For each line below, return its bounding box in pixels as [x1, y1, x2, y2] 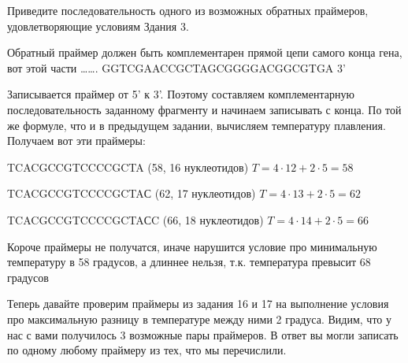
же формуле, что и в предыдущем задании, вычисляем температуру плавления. [7, 117, 386, 133]
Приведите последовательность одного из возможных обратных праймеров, [7, 2, 369, 18]
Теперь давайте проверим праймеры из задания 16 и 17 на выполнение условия [7, 295, 389, 312]
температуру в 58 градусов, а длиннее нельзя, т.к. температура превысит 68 [7, 254, 371, 270]
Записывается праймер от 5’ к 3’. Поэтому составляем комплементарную [7, 86, 354, 102]
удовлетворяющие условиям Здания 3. [7, 17, 189, 34]
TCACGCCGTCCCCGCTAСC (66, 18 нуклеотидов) [7, 211, 264, 228]
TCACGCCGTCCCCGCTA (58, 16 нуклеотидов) [7, 158, 249, 175]
